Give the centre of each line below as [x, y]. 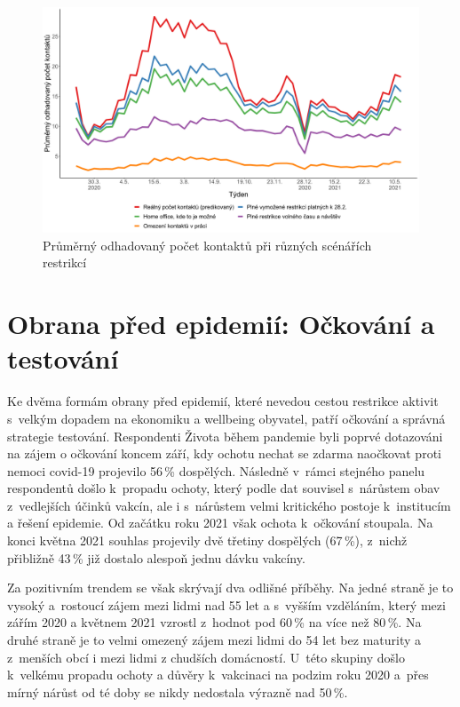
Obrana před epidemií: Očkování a [221, 324]
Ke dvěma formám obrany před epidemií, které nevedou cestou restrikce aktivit [223, 401]
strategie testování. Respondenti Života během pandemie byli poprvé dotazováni [225, 436]
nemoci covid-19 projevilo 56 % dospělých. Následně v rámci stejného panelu [216, 470]
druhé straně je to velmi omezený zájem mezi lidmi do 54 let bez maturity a [214, 640]
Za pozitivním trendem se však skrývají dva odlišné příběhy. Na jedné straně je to [230, 588]
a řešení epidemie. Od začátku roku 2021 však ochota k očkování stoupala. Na [220, 523]
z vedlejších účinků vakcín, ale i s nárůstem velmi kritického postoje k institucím [229, 505]
